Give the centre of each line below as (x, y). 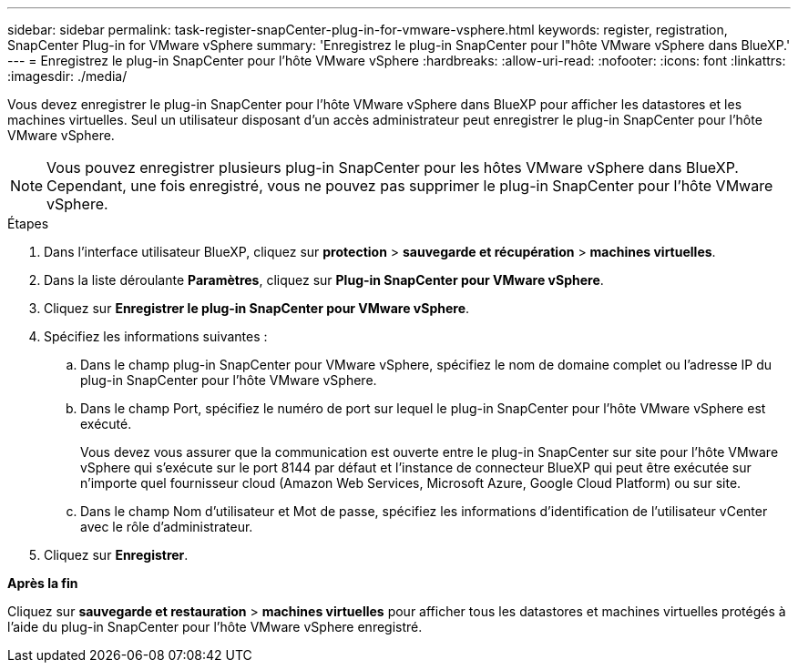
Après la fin (43, 583)
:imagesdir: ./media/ (67, 76)
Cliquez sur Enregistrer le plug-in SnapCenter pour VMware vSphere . (257, 308)
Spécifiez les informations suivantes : (156, 336)
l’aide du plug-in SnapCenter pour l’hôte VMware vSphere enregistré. (215, 627)
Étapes (28, 223)
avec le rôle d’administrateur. (167, 527)
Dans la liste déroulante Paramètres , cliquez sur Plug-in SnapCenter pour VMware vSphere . (324, 280)
